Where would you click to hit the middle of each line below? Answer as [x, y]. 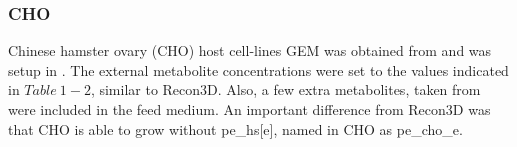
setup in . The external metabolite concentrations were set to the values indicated [258, 69]
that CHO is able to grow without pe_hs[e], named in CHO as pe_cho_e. [235, 128]
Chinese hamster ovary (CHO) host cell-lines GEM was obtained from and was [250, 50]
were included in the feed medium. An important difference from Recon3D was [249, 109]
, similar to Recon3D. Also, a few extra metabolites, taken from [285, 89]
